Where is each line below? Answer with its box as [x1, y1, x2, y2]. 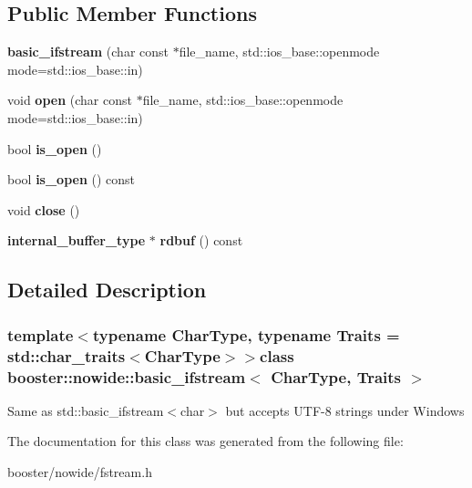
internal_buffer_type [7, 231, 146, 250]
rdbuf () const [159, 231, 243, 250]
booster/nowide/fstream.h [7, 462, 152, 481]
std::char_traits [7, 344, 126, 367]
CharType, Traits [271, 365, 402, 388]
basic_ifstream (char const [7, 42, 169, 61]
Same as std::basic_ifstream [7, 400, 164, 420]
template [7, 323, 74, 346]
